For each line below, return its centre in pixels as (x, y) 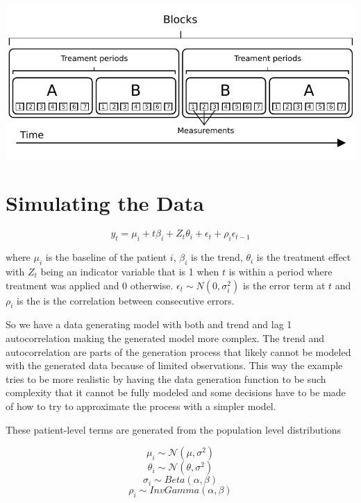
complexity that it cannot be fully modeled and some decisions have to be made (176, 392)
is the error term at (284, 285)
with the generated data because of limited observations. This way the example (174, 365)
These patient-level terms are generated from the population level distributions (174, 429)
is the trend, (217, 257)
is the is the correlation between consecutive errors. (126, 300)
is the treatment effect (304, 257)
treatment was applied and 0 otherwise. (90, 285)
